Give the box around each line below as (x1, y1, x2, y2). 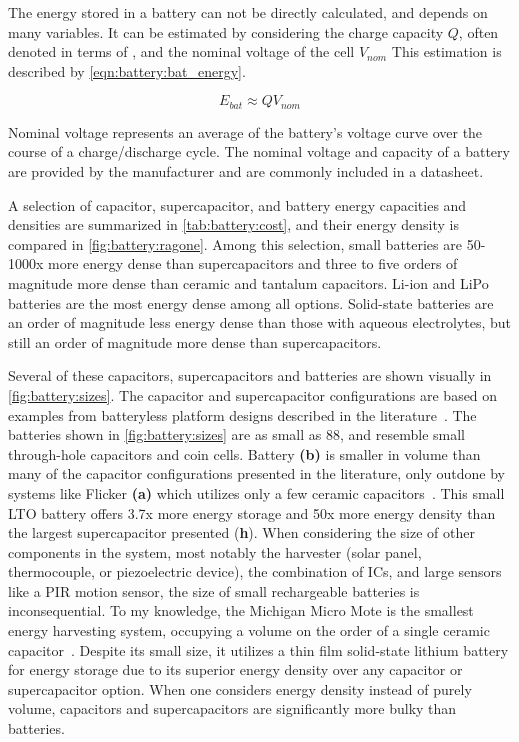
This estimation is (391, 41, 502, 62)
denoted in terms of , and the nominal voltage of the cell (8, 41, 355, 62)
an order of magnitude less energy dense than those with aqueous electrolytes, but (8, 312, 512, 333)
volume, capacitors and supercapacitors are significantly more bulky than (8, 698, 457, 719)
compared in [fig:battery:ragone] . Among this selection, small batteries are (8, 233, 462, 254)
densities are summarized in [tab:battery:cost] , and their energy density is (8, 214, 460, 235)
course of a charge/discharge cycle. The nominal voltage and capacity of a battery (8, 141, 510, 162)
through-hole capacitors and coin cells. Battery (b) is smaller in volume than (8, 443, 481, 464)
